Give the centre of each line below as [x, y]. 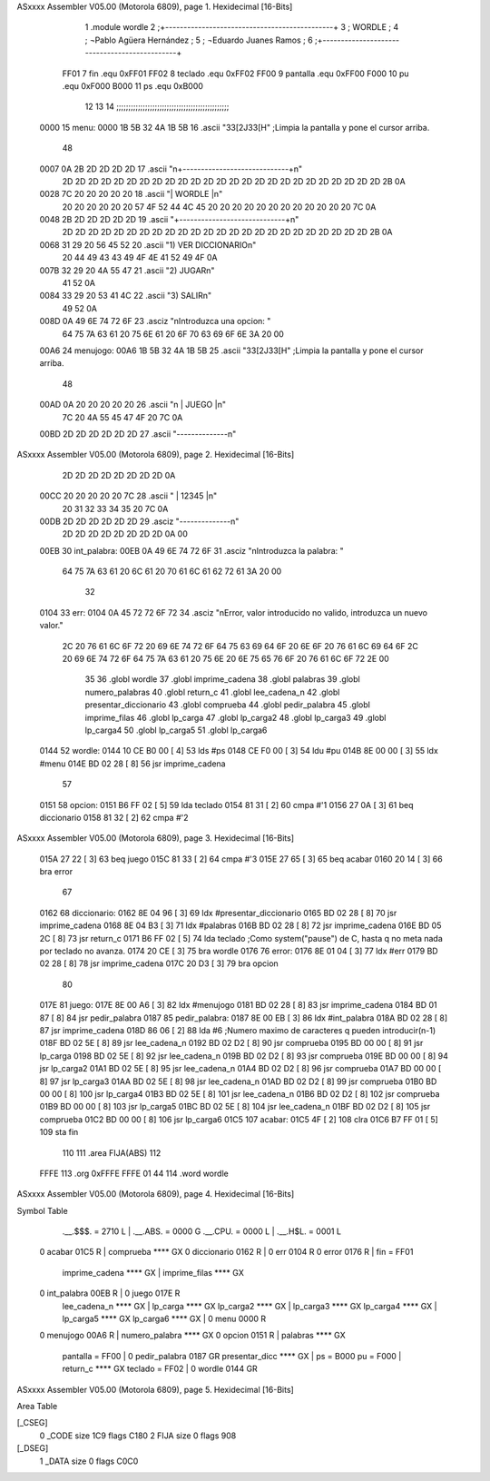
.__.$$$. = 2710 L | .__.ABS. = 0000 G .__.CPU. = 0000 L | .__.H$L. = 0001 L [202, 1231]
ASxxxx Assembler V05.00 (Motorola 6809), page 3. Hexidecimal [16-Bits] [156, 838]
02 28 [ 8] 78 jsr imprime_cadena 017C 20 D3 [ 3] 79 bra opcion [159, 963]
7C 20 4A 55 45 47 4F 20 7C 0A [122, 417]
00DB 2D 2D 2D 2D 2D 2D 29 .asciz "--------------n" [139, 521]
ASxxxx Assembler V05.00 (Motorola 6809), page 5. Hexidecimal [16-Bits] [155, 1389]
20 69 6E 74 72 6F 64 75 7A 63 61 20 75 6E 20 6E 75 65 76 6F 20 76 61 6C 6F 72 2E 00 [225, 659]
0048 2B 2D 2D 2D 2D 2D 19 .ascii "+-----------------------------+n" [169, 220]
